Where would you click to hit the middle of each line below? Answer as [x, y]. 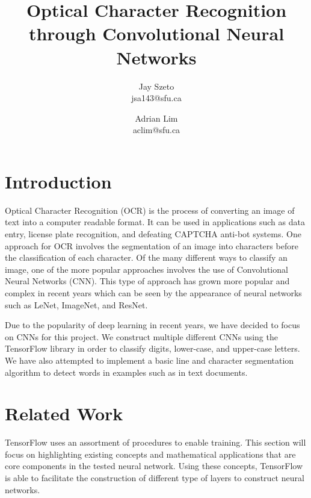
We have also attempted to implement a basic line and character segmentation [149, 360]
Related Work [64, 413]
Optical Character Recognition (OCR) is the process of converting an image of [150, 210]
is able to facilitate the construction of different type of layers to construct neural [155, 478]
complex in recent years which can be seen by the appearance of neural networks [153, 292]
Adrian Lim [156, 118]
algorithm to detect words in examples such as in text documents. [126, 372]
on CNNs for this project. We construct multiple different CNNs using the [141, 336]
